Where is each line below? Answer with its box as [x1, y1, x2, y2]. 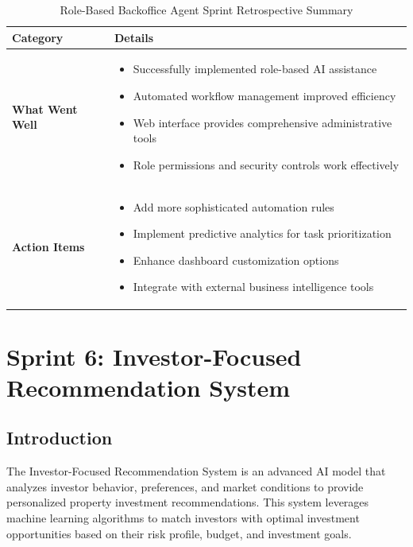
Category [12, 29, 64, 45]
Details [114, 29, 154, 45]
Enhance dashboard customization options [133, 251, 339, 268]
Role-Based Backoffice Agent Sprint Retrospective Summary [60, 2, 353, 17]
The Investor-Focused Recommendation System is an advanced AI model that [6, 463, 386, 479]
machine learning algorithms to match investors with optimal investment [6, 510, 360, 526]
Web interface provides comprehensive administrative [133, 114, 392, 130]
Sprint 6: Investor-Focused [6, 339, 302, 372]
